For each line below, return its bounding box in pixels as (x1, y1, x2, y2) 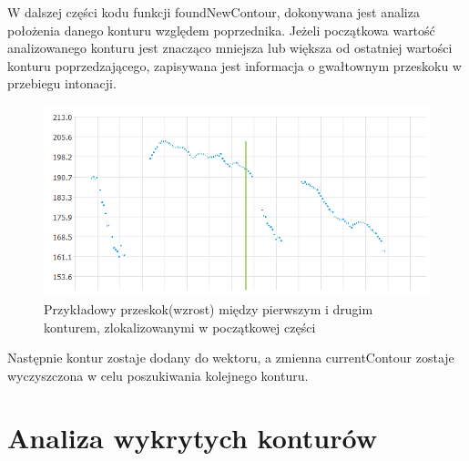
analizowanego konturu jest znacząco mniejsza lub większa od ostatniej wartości (7, 38, 453, 57)
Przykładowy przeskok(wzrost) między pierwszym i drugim (44, 299, 373, 318)
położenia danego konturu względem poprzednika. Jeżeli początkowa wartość (7, 20, 435, 39)
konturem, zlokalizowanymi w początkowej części (44, 317, 316, 336)
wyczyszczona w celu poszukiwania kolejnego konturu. (7, 365, 309, 384)
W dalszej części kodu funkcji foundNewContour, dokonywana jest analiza (7, 3, 420, 21)
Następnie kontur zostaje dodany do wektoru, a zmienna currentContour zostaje (7, 348, 454, 367)
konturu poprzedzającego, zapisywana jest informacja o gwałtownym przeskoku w (7, 56, 462, 75)
